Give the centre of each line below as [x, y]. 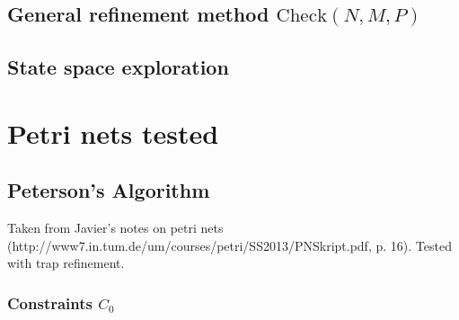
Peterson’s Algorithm [109, 190]
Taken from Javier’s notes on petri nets [115, 228]
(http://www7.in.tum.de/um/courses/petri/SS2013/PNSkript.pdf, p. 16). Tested [229, 245]
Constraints [50, 302]
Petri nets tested [113, 133]
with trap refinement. [66, 263]
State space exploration [118, 67]
